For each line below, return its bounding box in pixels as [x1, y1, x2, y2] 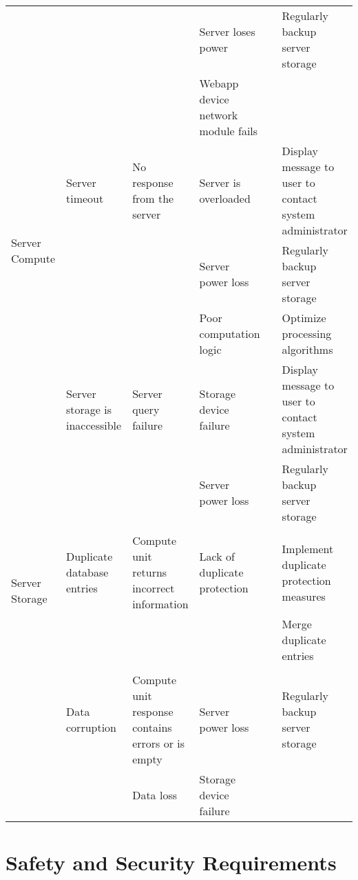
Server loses [199, 23, 255, 39]
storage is [66, 401, 112, 417]
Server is [199, 174, 241, 190]
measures [282, 588, 326, 604]
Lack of [199, 548, 235, 564]
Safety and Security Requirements [6, 848, 337, 877]
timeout [66, 190, 104, 206]
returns [132, 564, 167, 580]
